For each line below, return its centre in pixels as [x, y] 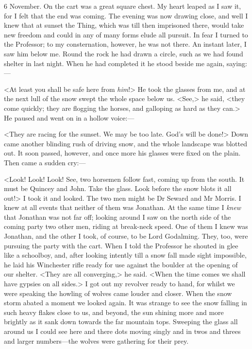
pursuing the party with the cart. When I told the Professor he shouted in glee [121, 245]
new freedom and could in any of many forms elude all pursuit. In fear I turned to [126, 34]
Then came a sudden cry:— [45, 162]
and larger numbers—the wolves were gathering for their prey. [96, 340]
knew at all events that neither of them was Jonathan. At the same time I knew [123, 207]
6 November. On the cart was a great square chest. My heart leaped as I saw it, [123, 6]
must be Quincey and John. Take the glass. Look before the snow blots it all [118, 188]
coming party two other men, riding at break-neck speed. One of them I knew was [126, 226]
